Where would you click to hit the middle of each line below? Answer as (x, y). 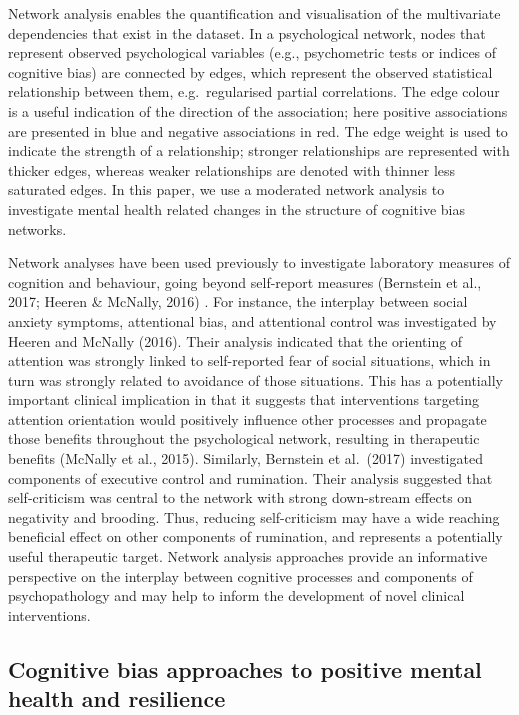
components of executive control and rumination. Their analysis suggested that (250, 477)
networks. (37, 228)
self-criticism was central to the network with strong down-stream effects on (240, 497)
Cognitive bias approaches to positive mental (245, 668)
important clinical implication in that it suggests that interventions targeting (244, 399)
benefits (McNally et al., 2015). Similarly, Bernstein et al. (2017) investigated (245, 458)
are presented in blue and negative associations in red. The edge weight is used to (258, 130)
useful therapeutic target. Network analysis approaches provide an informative (248, 556)
